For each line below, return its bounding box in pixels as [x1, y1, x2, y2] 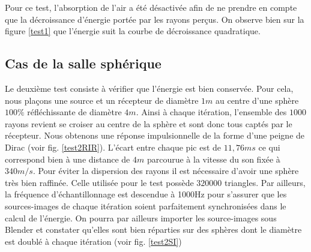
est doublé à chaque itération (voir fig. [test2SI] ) [5, 235, 182, 247]
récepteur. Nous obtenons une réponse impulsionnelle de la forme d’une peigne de [5, 129, 305, 142]
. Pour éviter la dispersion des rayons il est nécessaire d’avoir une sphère [32, 164, 299, 177]
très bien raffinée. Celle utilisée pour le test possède [5, 176, 194, 188]
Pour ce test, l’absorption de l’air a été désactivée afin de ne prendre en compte [5, 1, 297, 13]
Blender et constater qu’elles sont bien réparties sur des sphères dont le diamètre [5, 223, 302, 236]
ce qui [258, 140, 280, 153]
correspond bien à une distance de [5, 152, 130, 165]
